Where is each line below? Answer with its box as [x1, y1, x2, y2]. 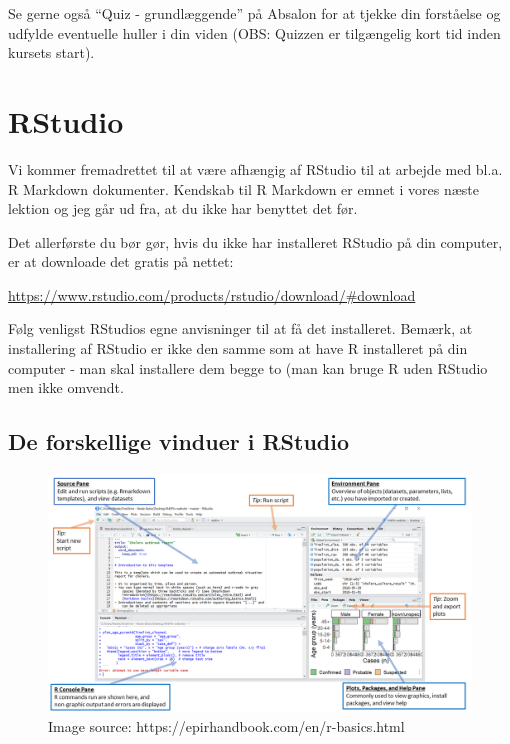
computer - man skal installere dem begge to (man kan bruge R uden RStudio [8, 357, 488, 378]
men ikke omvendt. [8, 377, 124, 398]
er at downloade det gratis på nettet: [8, 251, 234, 272]
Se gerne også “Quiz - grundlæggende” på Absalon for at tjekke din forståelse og [8, 3, 501, 23]
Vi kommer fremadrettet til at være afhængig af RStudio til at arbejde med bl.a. [8, 158, 503, 179]
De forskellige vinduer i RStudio [8, 426, 350, 457]
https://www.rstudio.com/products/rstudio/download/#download [8, 284, 416, 305]
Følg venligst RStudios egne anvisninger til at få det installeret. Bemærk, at [8, 318, 473, 339]
